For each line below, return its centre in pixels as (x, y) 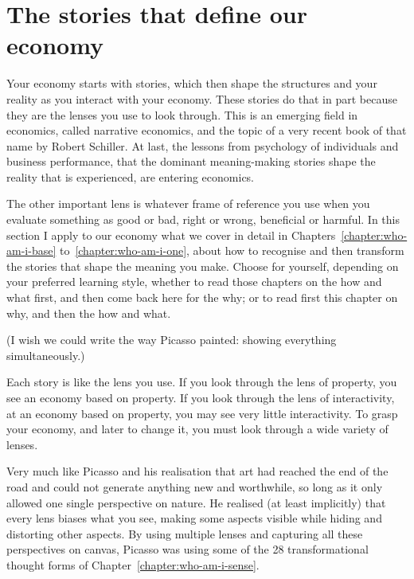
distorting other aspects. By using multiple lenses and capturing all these (185, 533)
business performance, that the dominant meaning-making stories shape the (191, 161)
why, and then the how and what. (89, 313)
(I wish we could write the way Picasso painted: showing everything (172, 340)
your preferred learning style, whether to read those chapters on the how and (194, 282)
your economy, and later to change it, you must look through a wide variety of (197, 429)
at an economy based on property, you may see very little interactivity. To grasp (202, 413)
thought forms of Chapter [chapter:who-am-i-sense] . (133, 564)
